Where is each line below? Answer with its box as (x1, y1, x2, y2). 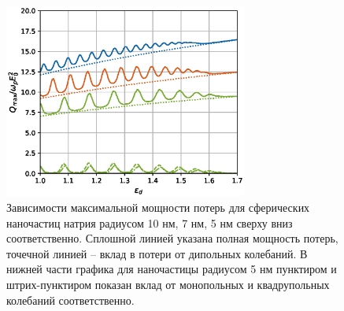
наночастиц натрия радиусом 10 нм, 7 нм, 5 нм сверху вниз (6, 214, 293, 231)
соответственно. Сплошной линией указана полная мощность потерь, (6, 230, 338, 246)
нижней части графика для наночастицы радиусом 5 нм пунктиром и (6, 261, 337, 277)
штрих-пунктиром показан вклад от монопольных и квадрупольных (6, 276, 330, 293)
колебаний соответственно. (6, 291, 135, 308)
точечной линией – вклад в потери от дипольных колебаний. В (6, 245, 308, 261)
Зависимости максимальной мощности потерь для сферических (6, 199, 310, 216)
